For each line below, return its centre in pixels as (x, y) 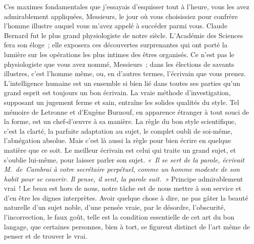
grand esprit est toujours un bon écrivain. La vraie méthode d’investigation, (117, 92)
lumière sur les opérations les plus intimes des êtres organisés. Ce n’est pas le (119, 54)
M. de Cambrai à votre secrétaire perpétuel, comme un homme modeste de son (122, 169)
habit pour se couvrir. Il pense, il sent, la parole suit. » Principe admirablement (124, 178)
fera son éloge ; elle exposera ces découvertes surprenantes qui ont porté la (116, 45)
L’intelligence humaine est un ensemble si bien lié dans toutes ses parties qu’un (122, 83)
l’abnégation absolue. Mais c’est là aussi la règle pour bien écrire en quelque (117, 140)
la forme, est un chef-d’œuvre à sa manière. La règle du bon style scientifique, (120, 121)
